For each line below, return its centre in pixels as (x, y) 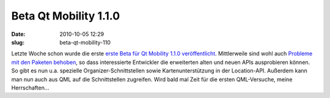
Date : (18, 34)
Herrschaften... (30, 88)
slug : (18, 42)
